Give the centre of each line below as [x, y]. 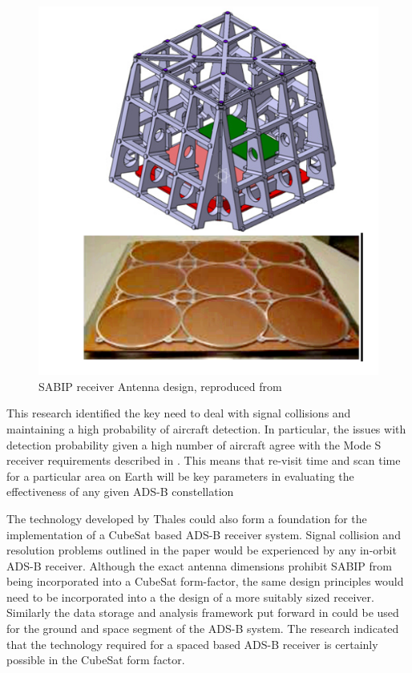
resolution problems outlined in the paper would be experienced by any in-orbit [202, 550]
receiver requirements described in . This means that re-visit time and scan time [204, 460]
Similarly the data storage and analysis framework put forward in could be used [203, 613]
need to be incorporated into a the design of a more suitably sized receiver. [190, 596]
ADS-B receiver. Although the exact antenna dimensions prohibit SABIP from [199, 565]
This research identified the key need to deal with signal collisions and [179, 413]
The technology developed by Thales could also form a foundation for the [187, 518]
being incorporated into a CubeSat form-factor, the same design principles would [205, 581]
